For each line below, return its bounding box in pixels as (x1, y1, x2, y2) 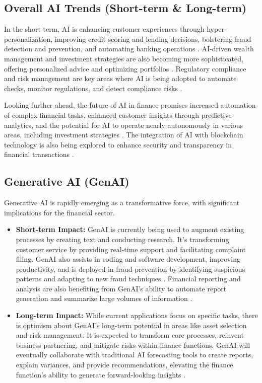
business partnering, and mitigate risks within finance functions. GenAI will (16, 339, 250, 350)
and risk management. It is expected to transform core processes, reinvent (16, 330, 244, 340)
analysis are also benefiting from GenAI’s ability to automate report (16, 283, 227, 293)
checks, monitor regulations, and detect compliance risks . (4, 83, 182, 93)
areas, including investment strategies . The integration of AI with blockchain (4, 129, 243, 140)
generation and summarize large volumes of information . (16, 293, 192, 303)
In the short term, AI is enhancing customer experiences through (4, 24, 205, 34)
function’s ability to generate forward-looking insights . (16, 369, 186, 379)
